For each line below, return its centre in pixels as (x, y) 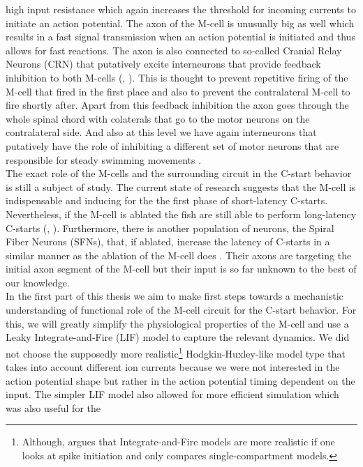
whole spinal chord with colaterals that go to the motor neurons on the (158, 118)
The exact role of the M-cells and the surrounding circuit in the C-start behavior (179, 173)
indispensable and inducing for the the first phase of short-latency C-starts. (167, 200)
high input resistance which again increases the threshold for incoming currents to (181, 9)
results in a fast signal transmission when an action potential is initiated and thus (180, 37)
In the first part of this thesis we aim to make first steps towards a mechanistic (175, 296)
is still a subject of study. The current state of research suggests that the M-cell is (181, 186)
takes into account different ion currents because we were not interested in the (173, 367)
